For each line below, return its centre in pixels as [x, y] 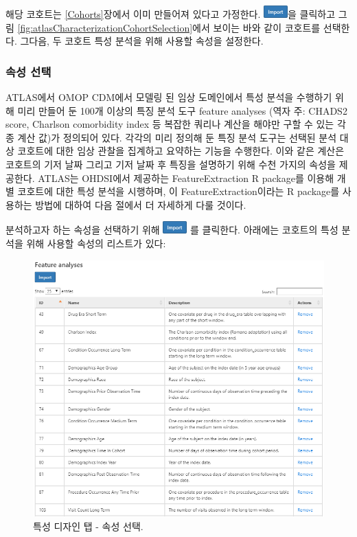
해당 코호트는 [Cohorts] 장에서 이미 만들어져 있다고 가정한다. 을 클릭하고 [171, 14]
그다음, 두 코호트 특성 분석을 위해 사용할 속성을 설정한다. [142, 41]
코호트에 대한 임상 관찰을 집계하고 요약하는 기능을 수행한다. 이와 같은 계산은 [181, 151]
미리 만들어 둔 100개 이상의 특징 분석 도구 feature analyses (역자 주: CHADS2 [182, 110]
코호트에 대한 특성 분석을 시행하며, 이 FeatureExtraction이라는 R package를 [178, 191]
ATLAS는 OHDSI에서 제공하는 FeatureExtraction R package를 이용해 [186, 178]
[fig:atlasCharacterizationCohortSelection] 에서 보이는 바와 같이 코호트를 [169, 27]
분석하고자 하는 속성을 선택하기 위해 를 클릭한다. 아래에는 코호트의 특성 [172, 230]
